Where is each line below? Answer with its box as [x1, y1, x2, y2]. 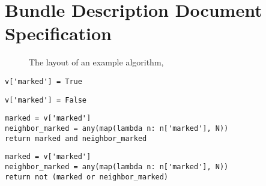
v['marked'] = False [5, 95, 87, 104]
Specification [5, 21, 112, 46]
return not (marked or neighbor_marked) [5, 172, 169, 181]
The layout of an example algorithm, [29, 56, 164, 68]
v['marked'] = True [5, 77, 82, 86]
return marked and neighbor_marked [5, 134, 147, 143]
